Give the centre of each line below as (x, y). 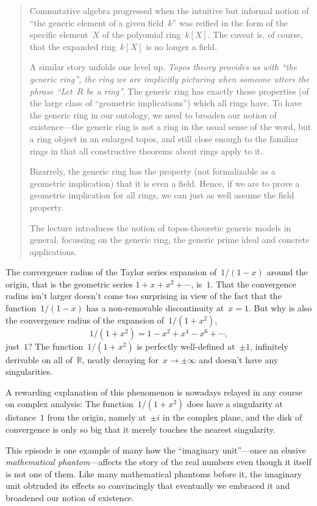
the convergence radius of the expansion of (85, 320)
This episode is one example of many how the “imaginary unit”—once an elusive (156, 450)
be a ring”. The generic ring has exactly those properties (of (198, 91)
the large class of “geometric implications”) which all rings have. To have (166, 103)
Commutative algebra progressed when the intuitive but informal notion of (169, 10)
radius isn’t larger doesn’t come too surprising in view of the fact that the (144, 296)
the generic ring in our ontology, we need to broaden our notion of (153, 114)
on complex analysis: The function (69, 404)
